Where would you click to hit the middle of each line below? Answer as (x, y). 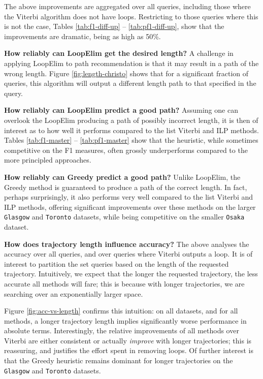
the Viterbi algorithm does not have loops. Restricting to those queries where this (131, 16)
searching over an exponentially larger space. (74, 293)
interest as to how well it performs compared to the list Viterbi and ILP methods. (131, 130)
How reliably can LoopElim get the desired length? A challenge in (119, 53)
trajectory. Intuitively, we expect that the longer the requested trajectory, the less (131, 274)
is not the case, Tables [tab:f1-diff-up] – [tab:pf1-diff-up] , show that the (114, 26)
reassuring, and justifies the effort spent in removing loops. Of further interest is (129, 350)
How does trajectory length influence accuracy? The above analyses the (127, 244)
